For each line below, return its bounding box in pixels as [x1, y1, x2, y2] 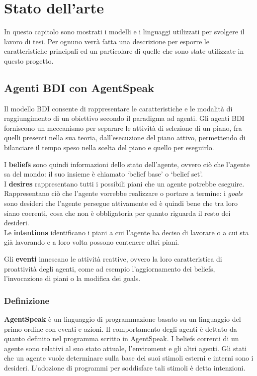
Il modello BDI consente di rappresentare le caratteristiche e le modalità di [4, 103, 233, 113]
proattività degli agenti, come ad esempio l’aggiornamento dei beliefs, [4, 263, 215, 274]
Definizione [4, 294, 50, 306]
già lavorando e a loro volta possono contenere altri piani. [4, 237, 179, 247]
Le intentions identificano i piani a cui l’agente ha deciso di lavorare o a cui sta [4, 227, 249, 237]
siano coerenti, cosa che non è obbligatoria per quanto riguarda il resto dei [4, 207, 231, 218]
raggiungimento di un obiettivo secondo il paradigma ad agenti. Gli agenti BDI [4, 113, 245, 123]
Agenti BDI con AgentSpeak [4, 80, 155, 95]
